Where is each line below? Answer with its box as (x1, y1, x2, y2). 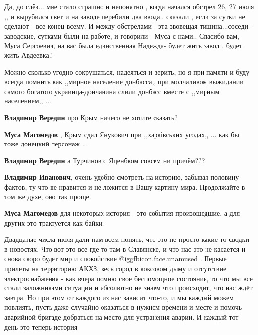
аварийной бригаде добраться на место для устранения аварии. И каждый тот (4, 312, 239, 322)
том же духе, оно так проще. (4, 191, 91, 201)
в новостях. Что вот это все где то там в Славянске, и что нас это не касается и (4, 243, 246, 254)
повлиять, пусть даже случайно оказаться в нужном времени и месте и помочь (4, 302, 242, 312)
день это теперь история (4, 321, 78, 332)
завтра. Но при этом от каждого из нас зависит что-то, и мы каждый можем (4, 292, 234, 302)
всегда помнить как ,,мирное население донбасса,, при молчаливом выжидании (4, 76, 244, 87)
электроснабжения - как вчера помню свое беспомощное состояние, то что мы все (4, 273, 253, 283)
